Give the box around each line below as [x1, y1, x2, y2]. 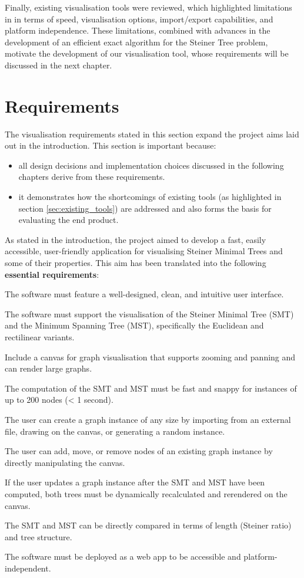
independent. [5, 561, 51, 574]
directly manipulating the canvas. [5, 456, 125, 468]
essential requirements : [5, 268, 99, 280]
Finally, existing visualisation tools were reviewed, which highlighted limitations [5, 1, 292, 13]
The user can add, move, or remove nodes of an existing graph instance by [5, 445, 273, 457]
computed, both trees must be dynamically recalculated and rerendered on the [5, 487, 288, 500]
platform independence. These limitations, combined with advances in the [5, 24, 270, 37]
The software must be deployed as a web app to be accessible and [5, 550, 241, 563]
